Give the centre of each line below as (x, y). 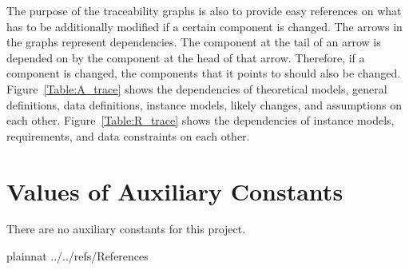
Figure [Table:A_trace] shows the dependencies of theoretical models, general (197, 88)
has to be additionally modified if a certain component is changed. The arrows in (204, 26)
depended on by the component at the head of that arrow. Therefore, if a (186, 57)
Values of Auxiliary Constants (175, 191)
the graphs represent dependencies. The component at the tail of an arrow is (194, 42)
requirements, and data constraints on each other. (128, 135)
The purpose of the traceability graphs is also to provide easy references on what (204, 10)
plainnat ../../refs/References (77, 256)
